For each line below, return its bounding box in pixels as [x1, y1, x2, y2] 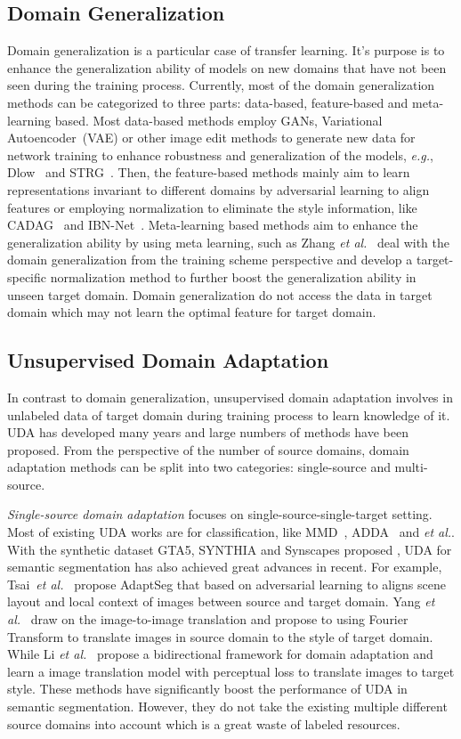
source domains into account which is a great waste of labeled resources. [7, 714, 400, 733]
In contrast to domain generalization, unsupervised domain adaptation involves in [7, 387, 453, 406]
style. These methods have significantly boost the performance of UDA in [7, 679, 408, 698]
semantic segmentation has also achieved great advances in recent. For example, [7, 557, 442, 576]
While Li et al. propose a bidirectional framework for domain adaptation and [7, 645, 433, 663]
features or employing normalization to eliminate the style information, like [7, 198, 417, 216]
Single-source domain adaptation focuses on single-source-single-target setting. [7, 505, 433, 524]
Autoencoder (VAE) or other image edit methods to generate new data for [7, 128, 416, 147]
